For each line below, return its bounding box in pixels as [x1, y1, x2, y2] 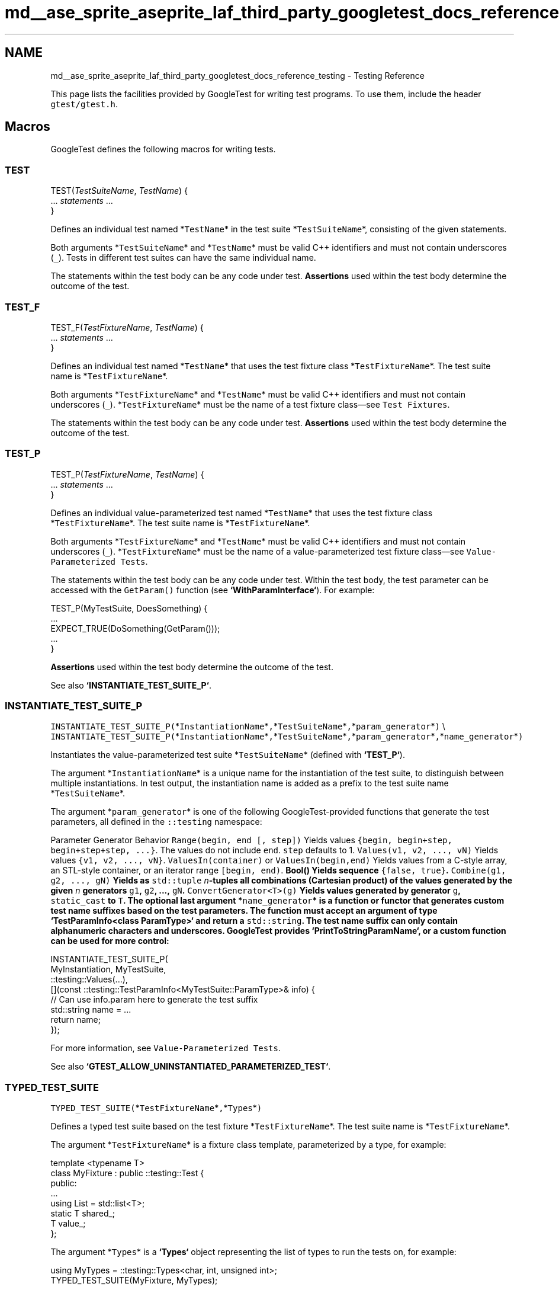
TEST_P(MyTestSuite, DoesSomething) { [50, 603, 208, 613]
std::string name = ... [50, 1004, 131, 1015]
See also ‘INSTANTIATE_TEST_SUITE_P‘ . [50, 680, 211, 690]
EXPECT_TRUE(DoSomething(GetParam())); [50, 623, 220, 633]
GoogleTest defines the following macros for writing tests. [50, 144, 276, 155]
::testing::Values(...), [50, 974, 128, 985]
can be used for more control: [50, 936, 169, 946]
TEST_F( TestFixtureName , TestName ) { [50, 322, 204, 332]
